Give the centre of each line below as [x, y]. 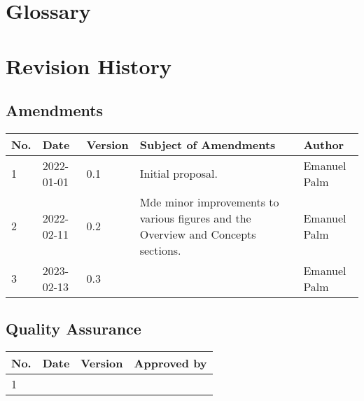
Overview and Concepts [198, 234]
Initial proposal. [178, 174]
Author [324, 144]
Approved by [170, 363]
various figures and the [195, 218]
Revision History [89, 65]
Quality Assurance [73, 329]
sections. [160, 250]
